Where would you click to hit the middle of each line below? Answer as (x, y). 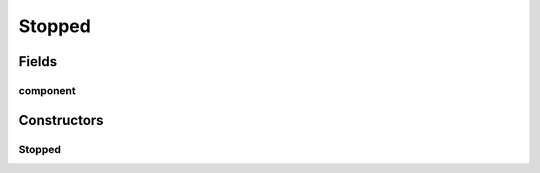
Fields (38, 61)
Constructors (61, 120)
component (47, 90)
